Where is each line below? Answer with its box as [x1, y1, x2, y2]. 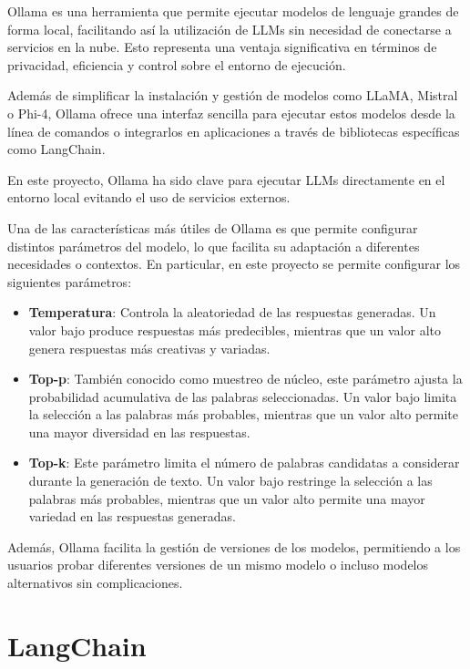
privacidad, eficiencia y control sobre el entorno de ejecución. [7, 55, 346, 74]
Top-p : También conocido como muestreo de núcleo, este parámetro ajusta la [28, 369, 463, 388]
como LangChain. [7, 139, 106, 159]
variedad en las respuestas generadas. [28, 507, 237, 526]
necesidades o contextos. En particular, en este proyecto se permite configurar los [7, 254, 461, 273]
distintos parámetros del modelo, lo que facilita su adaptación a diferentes [7, 236, 420, 255]
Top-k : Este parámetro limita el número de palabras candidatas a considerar [28, 453, 460, 472]
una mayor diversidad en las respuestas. [28, 422, 250, 441]
